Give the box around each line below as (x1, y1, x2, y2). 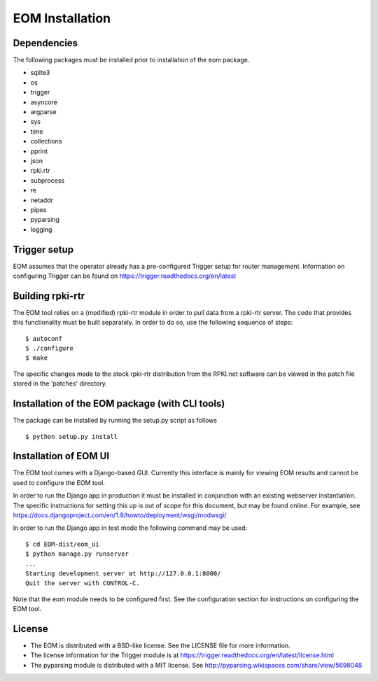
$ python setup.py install (25, 433, 118, 440)
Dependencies (13, 37, 78, 49)
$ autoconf (25, 335, 63, 342)
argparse (30, 108, 57, 116)
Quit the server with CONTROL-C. (25, 580, 140, 587)
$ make (25, 354, 48, 362)
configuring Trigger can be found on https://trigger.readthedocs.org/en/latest (13, 272, 237, 280)
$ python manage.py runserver (25, 550, 129, 558)
